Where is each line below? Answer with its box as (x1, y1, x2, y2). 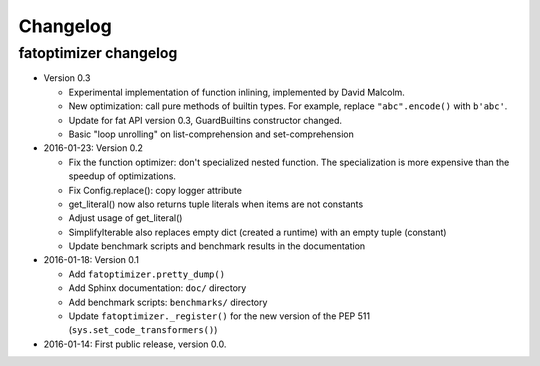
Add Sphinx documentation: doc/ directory (68, 282, 247, 294)
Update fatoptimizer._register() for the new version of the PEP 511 (68, 310, 370, 322)
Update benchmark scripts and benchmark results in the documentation (68, 240, 366, 252)
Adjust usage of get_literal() (68, 212, 183, 224)
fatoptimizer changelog (18, 44, 178, 62)
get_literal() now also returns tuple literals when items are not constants (68, 198, 364, 210)
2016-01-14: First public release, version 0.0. (43, 338, 227, 350)
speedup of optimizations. (68, 170, 177, 182)
